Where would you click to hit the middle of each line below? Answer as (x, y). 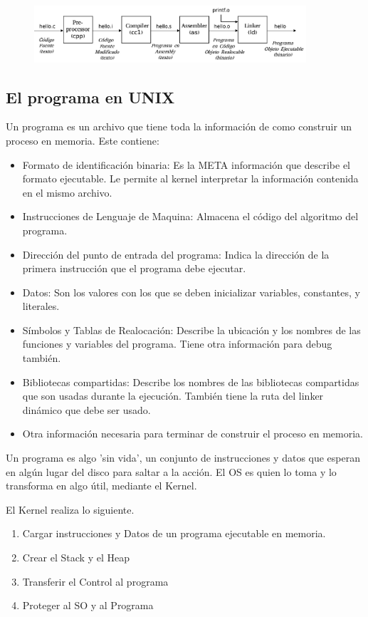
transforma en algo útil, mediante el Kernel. (101, 486)
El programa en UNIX (90, 97)
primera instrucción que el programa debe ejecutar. (134, 268)
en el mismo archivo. (67, 192)
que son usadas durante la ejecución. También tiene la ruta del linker (173, 396)
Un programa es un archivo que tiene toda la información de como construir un (179, 126)
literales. (41, 306)
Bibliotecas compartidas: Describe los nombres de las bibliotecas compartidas (191, 382)
